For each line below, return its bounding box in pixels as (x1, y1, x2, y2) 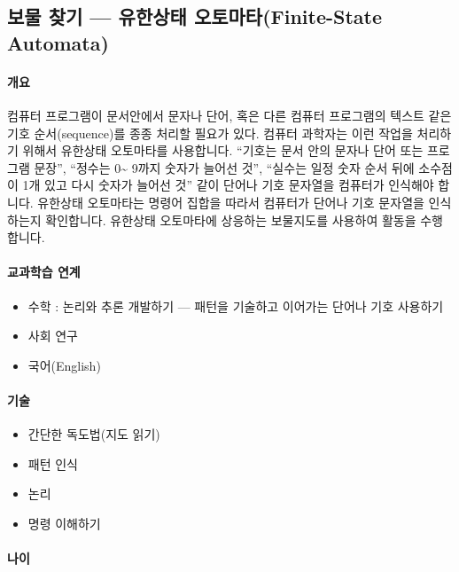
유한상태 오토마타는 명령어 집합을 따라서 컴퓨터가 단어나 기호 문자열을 (37, 192, 424, 211)
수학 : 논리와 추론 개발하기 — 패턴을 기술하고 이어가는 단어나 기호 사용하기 (27, 296, 444, 315)
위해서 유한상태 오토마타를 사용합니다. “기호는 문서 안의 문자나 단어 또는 (22, 141, 424, 160)
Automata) (7, 28, 109, 56)
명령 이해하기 (27, 513, 101, 532)
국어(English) (27, 356, 101, 374)
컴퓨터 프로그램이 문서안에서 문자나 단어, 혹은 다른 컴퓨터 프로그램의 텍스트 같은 (7, 106, 452, 124)
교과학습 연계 (7, 262, 81, 281)
